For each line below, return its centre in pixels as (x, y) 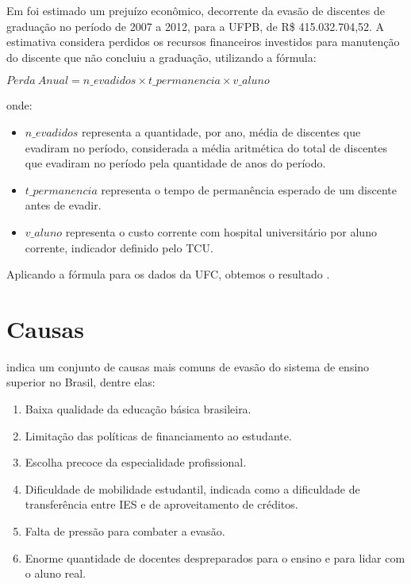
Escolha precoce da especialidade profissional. (136, 462)
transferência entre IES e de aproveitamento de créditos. (161, 504)
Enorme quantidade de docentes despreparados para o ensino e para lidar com (215, 557)
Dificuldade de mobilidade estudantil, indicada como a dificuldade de (192, 488)
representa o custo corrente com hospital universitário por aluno (221, 231)
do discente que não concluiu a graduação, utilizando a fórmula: (161, 57)
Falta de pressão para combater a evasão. (125, 531)
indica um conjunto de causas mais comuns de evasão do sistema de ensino (188, 366)
